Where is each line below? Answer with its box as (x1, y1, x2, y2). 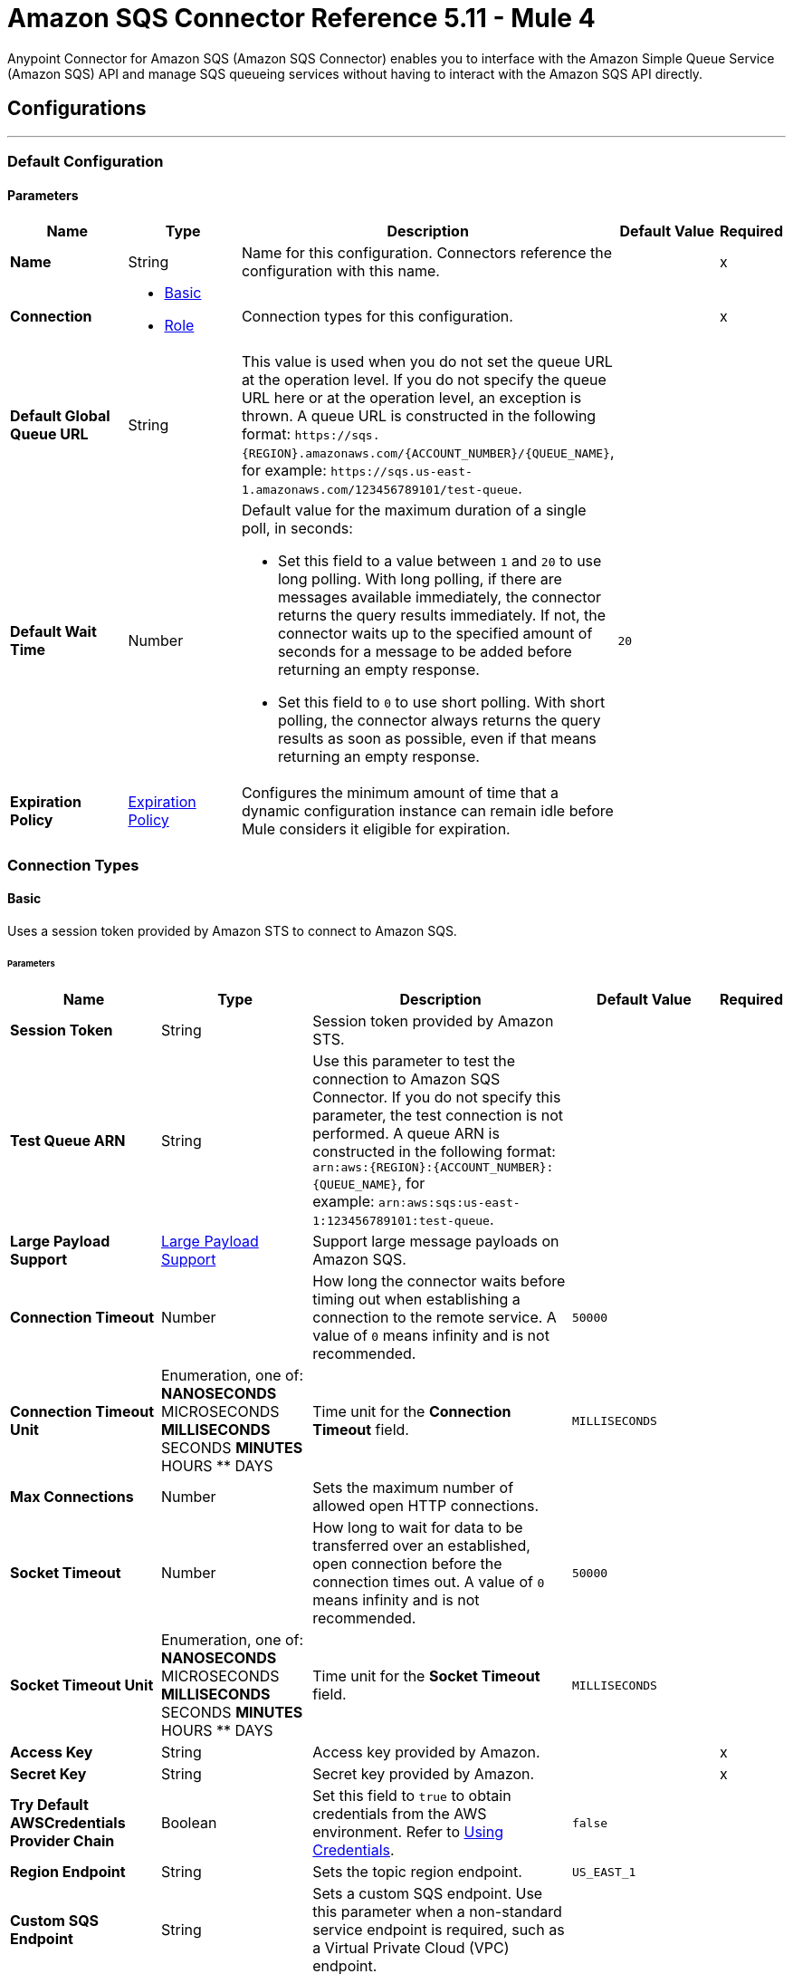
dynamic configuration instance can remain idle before (241, 802, 614, 821)
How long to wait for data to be (312, 1518, 523, 1537)
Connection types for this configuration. (241, 307, 513, 326)
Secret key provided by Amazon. (312, 1765, 535, 1784)
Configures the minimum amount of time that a (241, 784, 559, 803)
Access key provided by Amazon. (312, 1743, 540, 1762)
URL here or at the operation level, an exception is (241, 389, 582, 408)
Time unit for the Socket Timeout (312, 1667, 540, 1686)
